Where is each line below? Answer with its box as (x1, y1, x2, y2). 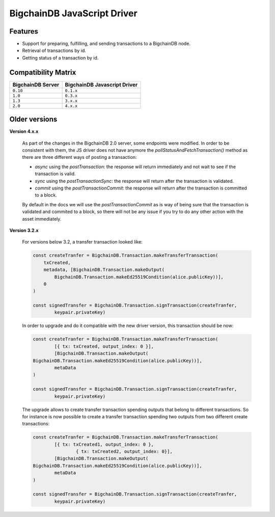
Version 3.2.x (9, 227, 39, 233)
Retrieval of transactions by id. (22, 47, 87, 53)
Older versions (9, 115, 58, 124)
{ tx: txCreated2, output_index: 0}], (75, 449, 173, 454)
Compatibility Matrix (9, 68, 76, 76)
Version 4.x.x (9, 128, 39, 134)
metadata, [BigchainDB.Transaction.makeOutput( (43, 267, 165, 273)
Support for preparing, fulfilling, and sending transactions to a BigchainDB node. (22, 41, 191, 47)
